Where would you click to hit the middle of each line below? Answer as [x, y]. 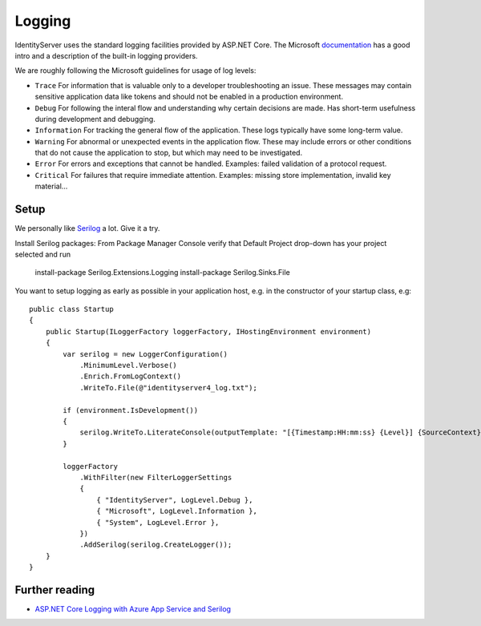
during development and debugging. [95, 119]
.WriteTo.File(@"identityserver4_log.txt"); [169, 388]
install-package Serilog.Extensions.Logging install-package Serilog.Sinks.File [162, 273]
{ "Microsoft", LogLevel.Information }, [177, 511]
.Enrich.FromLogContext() [131, 376]
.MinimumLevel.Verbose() [129, 366]
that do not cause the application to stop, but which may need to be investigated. [169, 153]
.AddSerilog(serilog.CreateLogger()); [156, 545]
